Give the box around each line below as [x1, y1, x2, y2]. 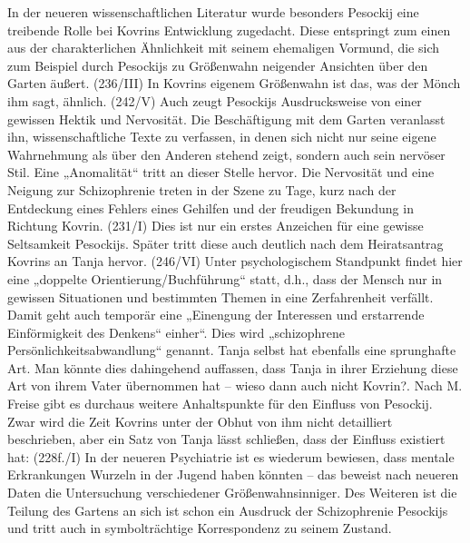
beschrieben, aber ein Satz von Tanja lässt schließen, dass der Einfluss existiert [7, 429, 446, 449]
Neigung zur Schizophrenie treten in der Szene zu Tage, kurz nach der [7, 180, 397, 199]
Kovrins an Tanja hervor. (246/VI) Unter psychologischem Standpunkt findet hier [7, 252, 463, 271]
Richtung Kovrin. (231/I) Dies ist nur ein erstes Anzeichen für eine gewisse [7, 216, 424, 235]
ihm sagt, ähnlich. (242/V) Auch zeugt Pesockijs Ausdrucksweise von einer [7, 91, 422, 110]
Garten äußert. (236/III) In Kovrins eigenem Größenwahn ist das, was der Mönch [7, 74, 461, 93]
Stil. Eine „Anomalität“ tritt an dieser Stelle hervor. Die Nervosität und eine [7, 163, 435, 182]
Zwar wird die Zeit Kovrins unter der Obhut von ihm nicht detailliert [7, 411, 393, 430]
